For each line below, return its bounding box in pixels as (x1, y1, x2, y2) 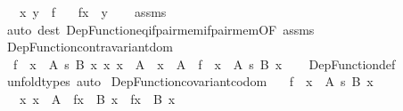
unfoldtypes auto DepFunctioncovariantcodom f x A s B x (6, 72, 374, 91)
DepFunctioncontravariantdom (6, 37, 174, 56)
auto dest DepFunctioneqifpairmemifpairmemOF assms (6, 20, 315, 38)
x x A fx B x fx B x (19, 89, 176, 107)
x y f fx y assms (19, 3, 167, 20)
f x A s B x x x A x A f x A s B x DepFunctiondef (12, 54, 396, 73)
